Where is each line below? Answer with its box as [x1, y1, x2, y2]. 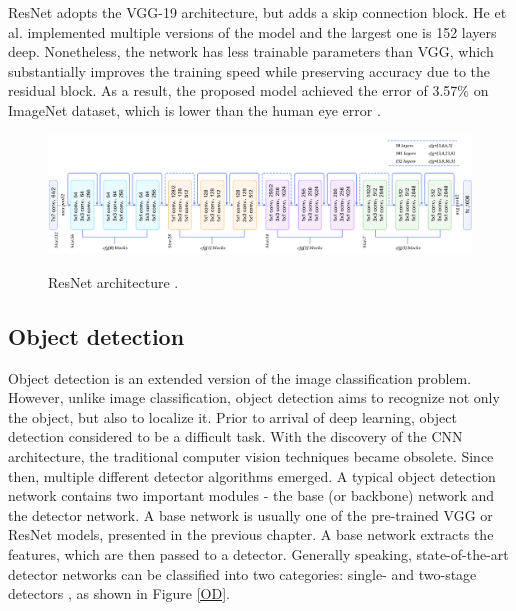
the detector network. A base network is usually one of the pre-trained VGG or [8, 504, 493, 525]
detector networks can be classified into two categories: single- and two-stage [8, 563, 477, 584]
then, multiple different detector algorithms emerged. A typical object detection [8, 465, 496, 486]
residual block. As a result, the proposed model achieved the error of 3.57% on [8, 80, 489, 101]
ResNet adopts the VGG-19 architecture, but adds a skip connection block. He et [8, 2, 507, 22]
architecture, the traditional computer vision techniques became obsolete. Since [8, 445, 494, 466]
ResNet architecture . [48, 271, 179, 292]
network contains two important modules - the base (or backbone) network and [8, 485, 495, 506]
